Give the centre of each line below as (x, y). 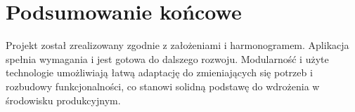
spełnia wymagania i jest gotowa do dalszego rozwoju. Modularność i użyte (167, 58)
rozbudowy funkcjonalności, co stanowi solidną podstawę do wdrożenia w (163, 86)
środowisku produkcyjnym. (63, 100)
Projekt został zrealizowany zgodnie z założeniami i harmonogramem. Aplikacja (177, 45)
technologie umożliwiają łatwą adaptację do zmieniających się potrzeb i (159, 72)
